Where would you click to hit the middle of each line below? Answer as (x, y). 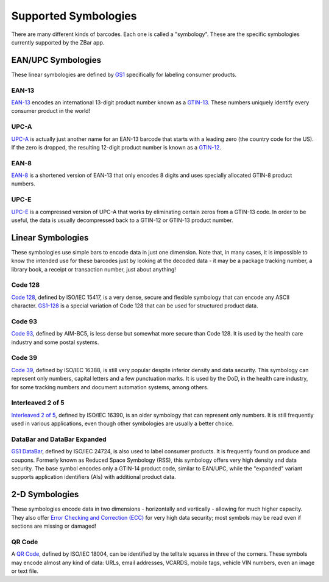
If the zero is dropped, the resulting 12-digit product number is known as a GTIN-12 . (116, 147)
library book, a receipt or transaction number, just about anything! (94, 269)
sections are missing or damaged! (54, 526)
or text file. (25, 571)
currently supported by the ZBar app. (58, 42)
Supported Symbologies (74, 16)
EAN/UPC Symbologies (56, 60)
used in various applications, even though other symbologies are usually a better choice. (122, 423)
